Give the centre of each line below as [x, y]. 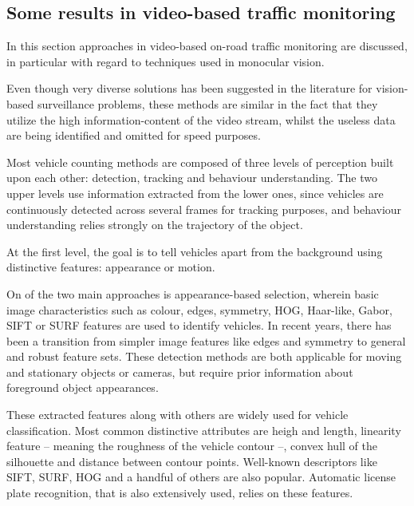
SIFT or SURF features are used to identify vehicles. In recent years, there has [199, 325]
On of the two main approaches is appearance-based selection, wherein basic [193, 293]
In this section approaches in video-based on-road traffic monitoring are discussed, [207, 46]
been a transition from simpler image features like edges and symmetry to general [206, 340]
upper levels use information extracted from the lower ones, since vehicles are [195, 193]
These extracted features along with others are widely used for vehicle [177, 415]
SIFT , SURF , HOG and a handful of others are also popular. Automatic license [201, 477]
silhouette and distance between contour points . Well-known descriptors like [192, 461]
